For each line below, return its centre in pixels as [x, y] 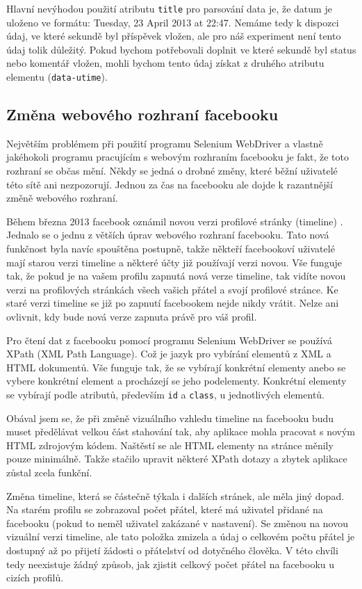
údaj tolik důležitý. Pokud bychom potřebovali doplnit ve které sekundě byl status [181, 49]
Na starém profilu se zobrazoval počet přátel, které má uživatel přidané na [165, 509]
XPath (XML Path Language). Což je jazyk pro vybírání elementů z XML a [169, 354]
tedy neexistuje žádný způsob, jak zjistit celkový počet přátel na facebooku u [171, 564]
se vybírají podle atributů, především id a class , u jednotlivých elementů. [166, 394]
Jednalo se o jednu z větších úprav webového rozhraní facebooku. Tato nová [168, 235]
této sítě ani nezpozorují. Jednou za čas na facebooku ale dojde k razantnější [170, 184]
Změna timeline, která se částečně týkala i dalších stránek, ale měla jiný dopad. [175, 495]
